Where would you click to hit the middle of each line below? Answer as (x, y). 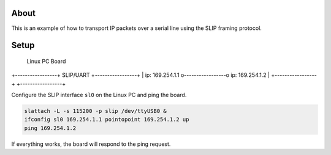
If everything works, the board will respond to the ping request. (91, 144)
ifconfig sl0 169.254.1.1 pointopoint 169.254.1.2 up (107, 120)
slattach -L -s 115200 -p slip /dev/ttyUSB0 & (95, 111)
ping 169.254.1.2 (50, 128)
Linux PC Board (46, 61)
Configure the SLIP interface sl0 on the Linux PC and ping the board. (99, 95)
